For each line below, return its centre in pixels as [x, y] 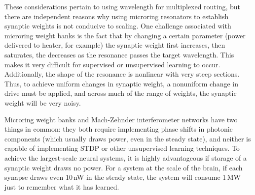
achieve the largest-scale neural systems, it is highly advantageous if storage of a [126, 157]
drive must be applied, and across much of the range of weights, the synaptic [121, 93]
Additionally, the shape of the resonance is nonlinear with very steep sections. [122, 74]
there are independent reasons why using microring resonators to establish [117, 16]
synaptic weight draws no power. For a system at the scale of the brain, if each [124, 167]
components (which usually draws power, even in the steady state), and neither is [128, 138]
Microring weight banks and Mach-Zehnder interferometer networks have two [121, 119]
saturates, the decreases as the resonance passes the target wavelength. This [119, 54]
